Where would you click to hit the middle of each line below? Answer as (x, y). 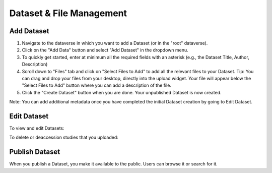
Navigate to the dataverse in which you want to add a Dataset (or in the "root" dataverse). (115, 43)
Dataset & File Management (68, 13)
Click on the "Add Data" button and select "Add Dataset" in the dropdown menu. (105, 50)
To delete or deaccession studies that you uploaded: (64, 137)
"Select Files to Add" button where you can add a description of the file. (96, 85)
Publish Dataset (35, 152)
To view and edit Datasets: (37, 128)
